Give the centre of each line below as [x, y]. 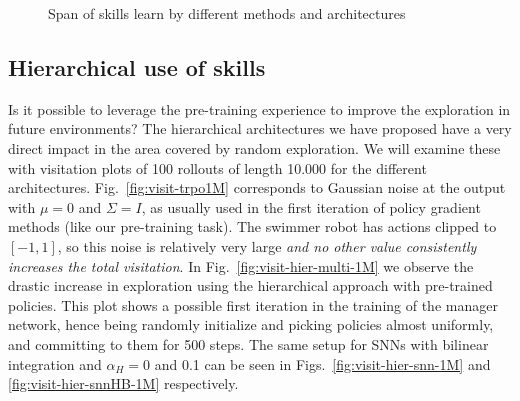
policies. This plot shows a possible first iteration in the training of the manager [253, 304]
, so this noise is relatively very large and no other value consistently [267, 245]
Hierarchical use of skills [137, 66]
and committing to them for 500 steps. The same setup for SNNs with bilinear [248, 343]
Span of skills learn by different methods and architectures [227, 13]
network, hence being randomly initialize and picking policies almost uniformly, [251, 324]
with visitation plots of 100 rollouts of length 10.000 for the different [217, 167]
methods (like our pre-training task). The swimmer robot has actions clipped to [252, 226]
